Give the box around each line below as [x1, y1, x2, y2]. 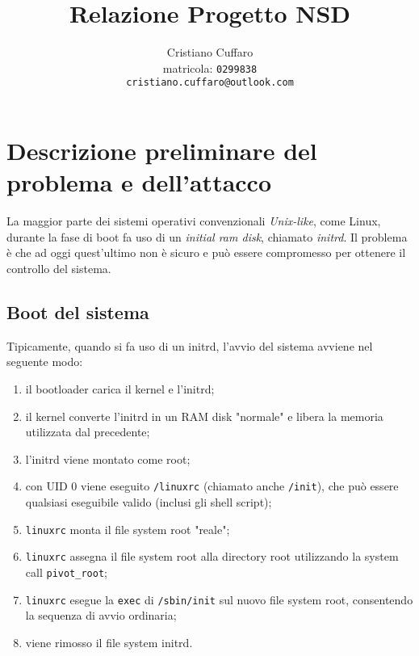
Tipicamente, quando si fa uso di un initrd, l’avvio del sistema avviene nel [6, 337, 373, 354]
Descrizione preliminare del [6, 134, 317, 167]
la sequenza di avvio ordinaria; [25, 607, 177, 624]
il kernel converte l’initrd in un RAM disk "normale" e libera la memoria [25, 407, 383, 424]
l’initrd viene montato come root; [25, 450, 191, 467]
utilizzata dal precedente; [25, 423, 150, 440]
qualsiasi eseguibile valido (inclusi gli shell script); [25, 493, 272, 510]
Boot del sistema [6, 299, 149, 324]
